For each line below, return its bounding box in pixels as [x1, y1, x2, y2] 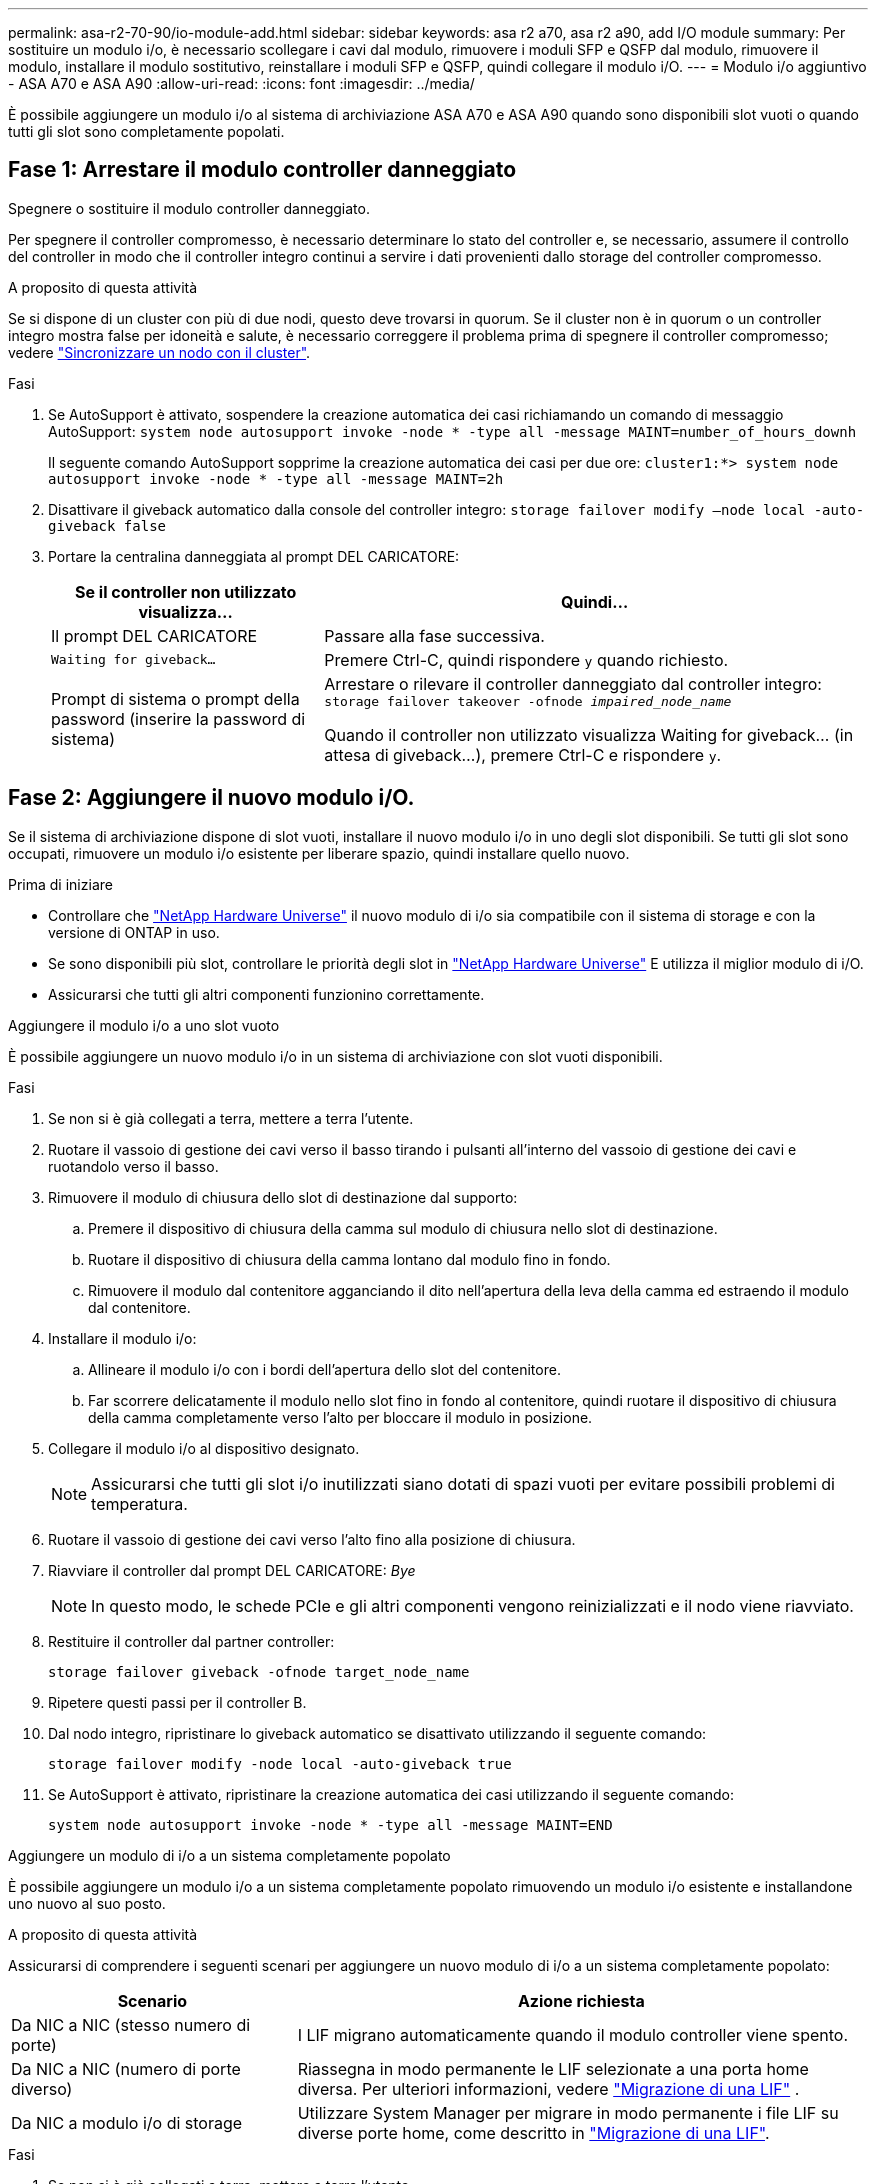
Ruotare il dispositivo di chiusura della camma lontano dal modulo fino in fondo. [88, 1250, 611, 1268]
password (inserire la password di [51, 709, 306, 730]
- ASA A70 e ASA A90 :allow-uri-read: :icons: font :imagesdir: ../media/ [8, 75, 475, 92]
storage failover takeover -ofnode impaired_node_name [324, 693, 732, 709]
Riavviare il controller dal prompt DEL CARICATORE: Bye [48, 1561, 416, 1579]
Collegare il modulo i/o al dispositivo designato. [48, 1439, 360, 1457]
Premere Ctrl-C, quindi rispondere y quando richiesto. [324, 649, 729, 670]
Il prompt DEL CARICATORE [51, 625, 258, 646]
